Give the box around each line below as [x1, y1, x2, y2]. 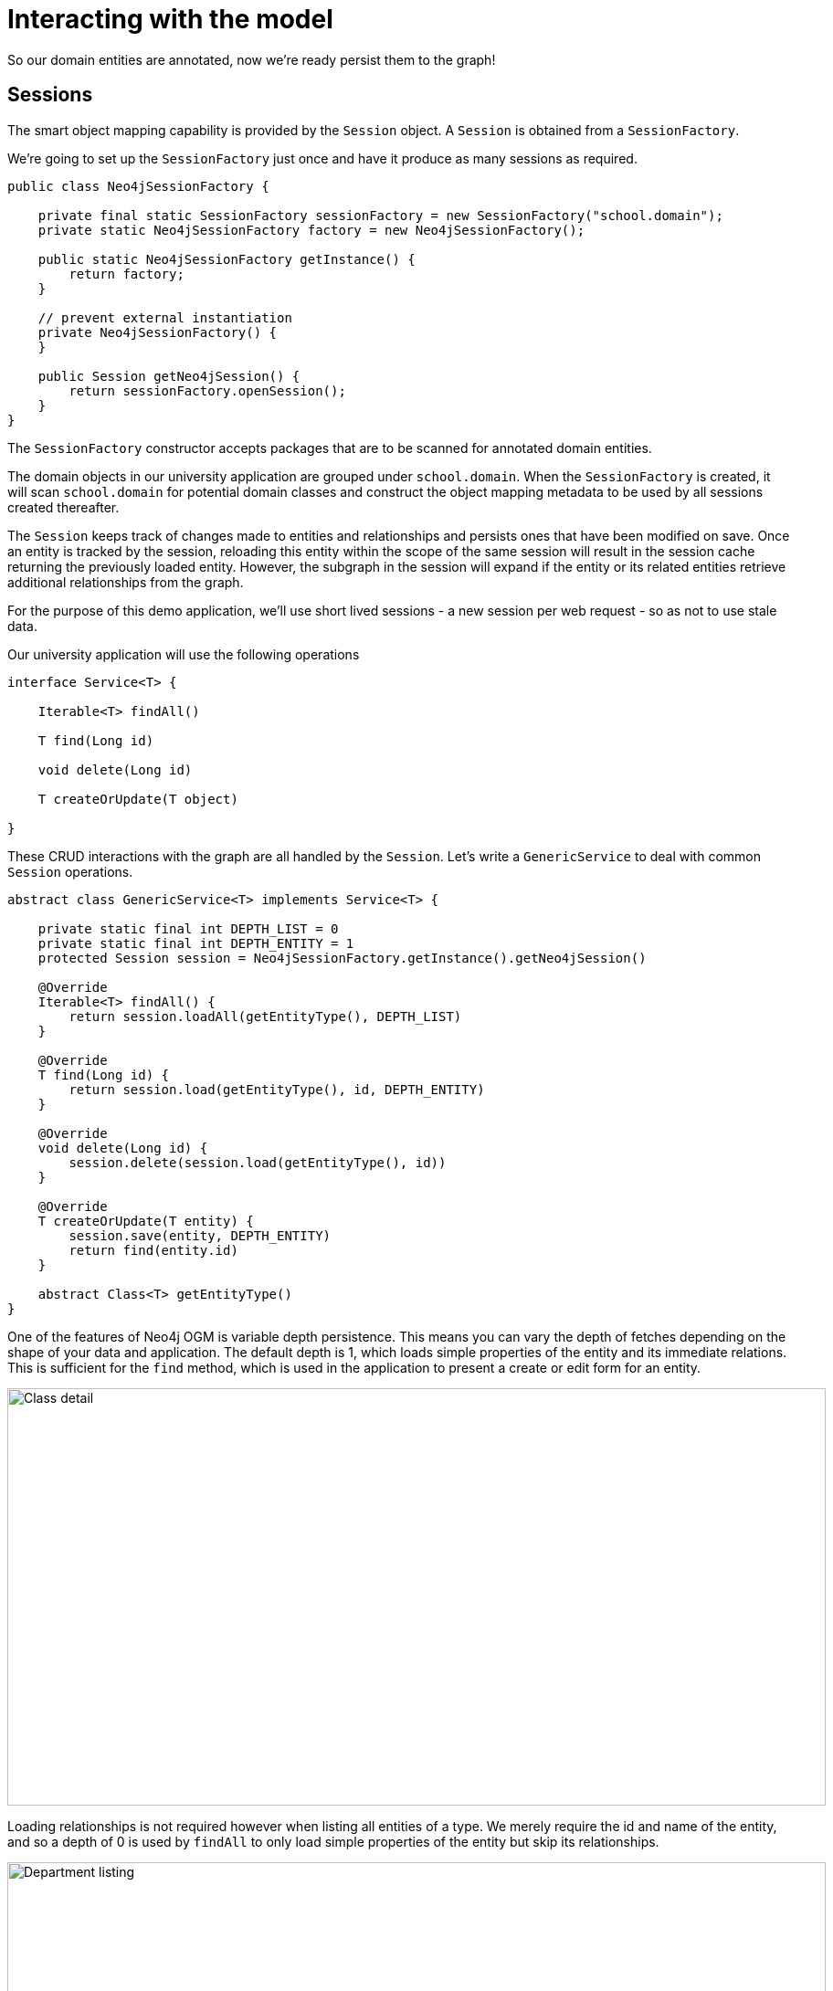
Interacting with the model [7, 4, 333, 35]
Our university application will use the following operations [7, 646, 360, 662]
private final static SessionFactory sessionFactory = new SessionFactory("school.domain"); [37, 207, 723, 223]
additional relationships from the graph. [7, 574, 244, 590]
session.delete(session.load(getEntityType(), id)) [69, 1154, 447, 1170]
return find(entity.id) [69, 1242, 238, 1258]
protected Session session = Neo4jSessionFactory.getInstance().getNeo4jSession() [37, 950, 647, 965]
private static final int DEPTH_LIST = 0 [37, 921, 339, 936]
